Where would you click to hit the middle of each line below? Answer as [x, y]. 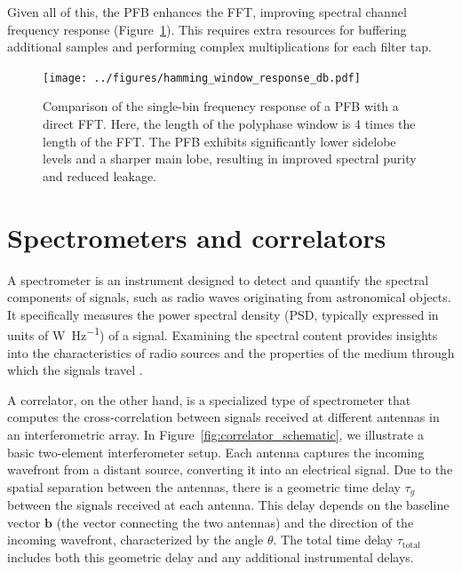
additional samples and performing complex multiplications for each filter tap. [219, 47]
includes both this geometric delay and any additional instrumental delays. [211, 556]
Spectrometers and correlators [197, 237]
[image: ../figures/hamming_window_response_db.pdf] [202, 78]
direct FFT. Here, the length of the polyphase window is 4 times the [229, 124]
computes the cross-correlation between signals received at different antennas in [223, 417]
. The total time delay [333, 540]
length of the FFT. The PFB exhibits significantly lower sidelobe [219, 141]
